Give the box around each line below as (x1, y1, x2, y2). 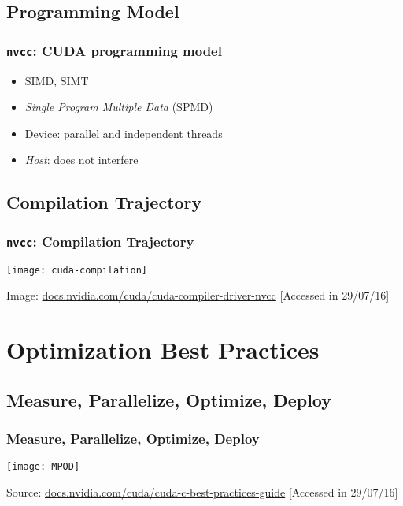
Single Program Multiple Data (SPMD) (24, 99, 213, 115)
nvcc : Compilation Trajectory (6, 231, 194, 251)
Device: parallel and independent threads (24, 125, 223, 141)
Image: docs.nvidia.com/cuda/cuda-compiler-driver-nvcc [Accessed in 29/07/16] (6, 287, 390, 303)
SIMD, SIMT (24, 72, 89, 88)
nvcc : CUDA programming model (6, 40, 222, 60)
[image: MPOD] (6, 461, 80, 473)
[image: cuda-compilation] (6, 264, 147, 276)
